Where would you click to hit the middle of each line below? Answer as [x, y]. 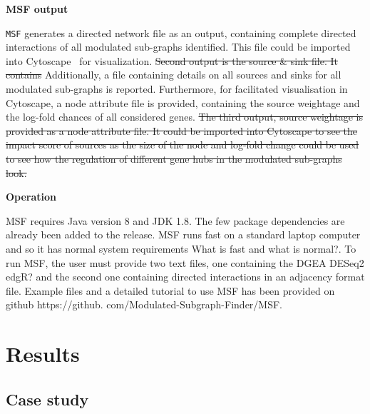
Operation [31, 197]
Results [43, 354]
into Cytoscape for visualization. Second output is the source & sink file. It [172, 60]
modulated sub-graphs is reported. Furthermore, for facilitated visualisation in [177, 89]
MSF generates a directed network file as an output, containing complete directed [181, 32]
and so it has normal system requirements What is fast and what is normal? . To [181, 248]
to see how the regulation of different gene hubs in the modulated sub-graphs [174, 158]
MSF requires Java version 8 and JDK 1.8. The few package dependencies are [175, 220]
